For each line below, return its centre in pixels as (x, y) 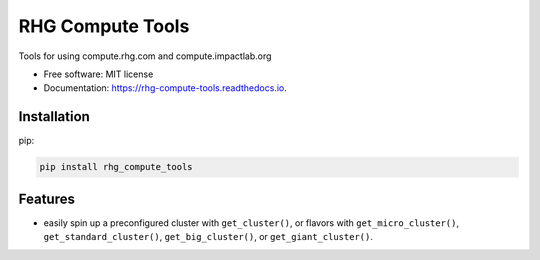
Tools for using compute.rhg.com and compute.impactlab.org (145, 56)
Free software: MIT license (98, 74)
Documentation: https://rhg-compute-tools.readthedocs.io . (165, 88)
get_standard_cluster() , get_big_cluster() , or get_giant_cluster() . (208, 237)
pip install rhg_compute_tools (116, 167)
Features (46, 198)
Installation (54, 116)
